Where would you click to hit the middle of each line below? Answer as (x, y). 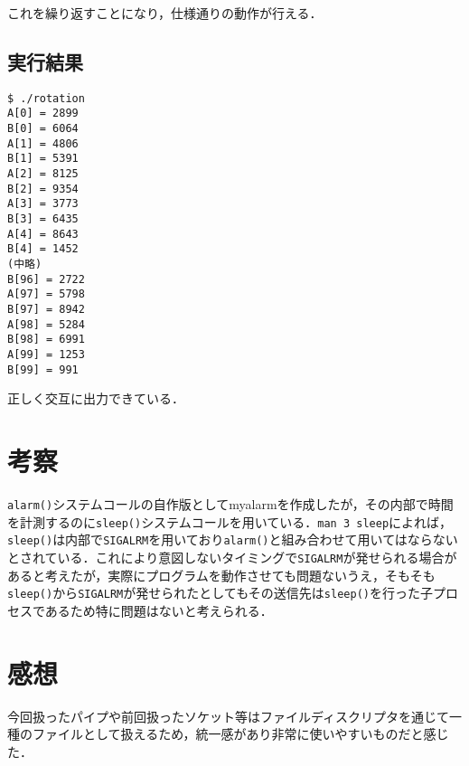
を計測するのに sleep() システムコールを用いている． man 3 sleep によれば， (230, 521)
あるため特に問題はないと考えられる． (159, 610)
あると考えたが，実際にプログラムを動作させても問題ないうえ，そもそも (221, 575)
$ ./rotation (46, 98)
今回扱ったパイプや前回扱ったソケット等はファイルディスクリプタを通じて (229, 716)
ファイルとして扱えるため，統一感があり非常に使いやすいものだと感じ (240, 734)
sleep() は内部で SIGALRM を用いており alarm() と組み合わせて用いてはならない (233, 539)
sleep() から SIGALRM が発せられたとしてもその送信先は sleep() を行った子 (220, 593)
